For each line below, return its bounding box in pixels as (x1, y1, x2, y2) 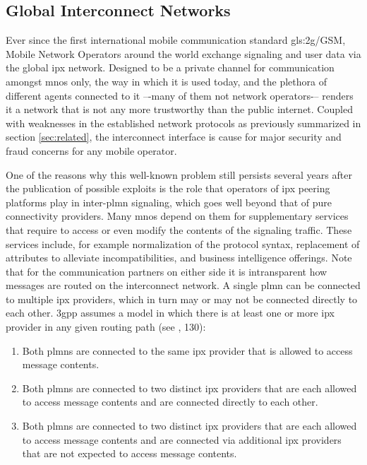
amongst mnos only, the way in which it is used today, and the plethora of (6, 73, 327, 88)
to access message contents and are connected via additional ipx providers (22, 432, 342, 447)
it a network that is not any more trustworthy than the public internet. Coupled (6, 102, 353, 117)
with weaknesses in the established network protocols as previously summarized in (6, 115, 361, 130)
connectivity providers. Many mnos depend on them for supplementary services (6, 208, 349, 223)
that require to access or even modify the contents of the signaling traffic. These (6, 222, 352, 237)
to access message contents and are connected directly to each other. (22, 394, 318, 409)
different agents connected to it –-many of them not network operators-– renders (6, 88, 354, 102)
